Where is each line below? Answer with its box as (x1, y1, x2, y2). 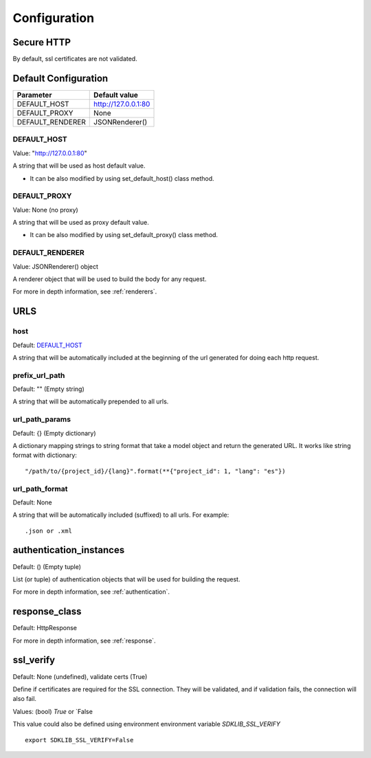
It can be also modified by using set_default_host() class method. (30, 174, 214, 182)
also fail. (12, 695, 37, 703)
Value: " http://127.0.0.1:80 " (12, 148, 87, 157)
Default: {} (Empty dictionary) (12, 429, 96, 437)
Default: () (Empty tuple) (12, 562, 82, 570)
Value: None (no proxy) (12, 205, 78, 214)
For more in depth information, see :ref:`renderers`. (12, 287, 157, 296)
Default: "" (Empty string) (12, 385, 85, 393)
